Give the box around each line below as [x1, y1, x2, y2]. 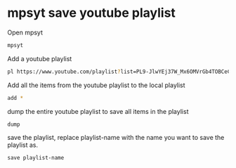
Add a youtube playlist [7, 54, 72, 63]
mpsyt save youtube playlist [7, 5, 176, 21]
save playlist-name [7, 155, 65, 162]
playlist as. [7, 141, 39, 149]
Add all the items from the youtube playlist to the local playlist [7, 81, 185, 89]
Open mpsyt [7, 28, 44, 37]
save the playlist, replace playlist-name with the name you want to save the [7, 134, 225, 142]
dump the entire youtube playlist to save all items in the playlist [7, 107, 189, 115]
